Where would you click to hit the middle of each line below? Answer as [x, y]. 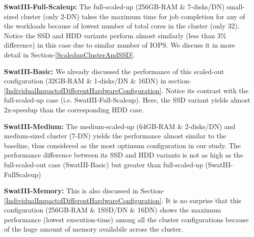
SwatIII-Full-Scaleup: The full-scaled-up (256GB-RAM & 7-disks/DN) [114, 6]
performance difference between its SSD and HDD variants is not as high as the [124, 155]
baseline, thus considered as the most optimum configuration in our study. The [122, 145]
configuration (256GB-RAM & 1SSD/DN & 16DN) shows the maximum [113, 210]
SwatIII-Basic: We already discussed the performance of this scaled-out [114, 71]
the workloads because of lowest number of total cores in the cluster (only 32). [122, 26]
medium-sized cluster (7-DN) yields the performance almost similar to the [115, 136]
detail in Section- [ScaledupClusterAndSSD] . [70, 54]
